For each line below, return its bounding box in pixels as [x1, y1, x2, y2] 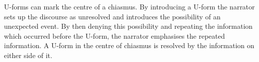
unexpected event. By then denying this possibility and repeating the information [4, 21, 253, 31]
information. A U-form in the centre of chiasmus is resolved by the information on [4, 40, 255, 51]
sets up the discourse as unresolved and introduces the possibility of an [4, 11, 221, 21]
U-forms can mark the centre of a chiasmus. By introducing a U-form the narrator [4, 1, 255, 11]
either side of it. [4, 50, 52, 60]
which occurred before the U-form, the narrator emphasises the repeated [4, 30, 225, 41]
